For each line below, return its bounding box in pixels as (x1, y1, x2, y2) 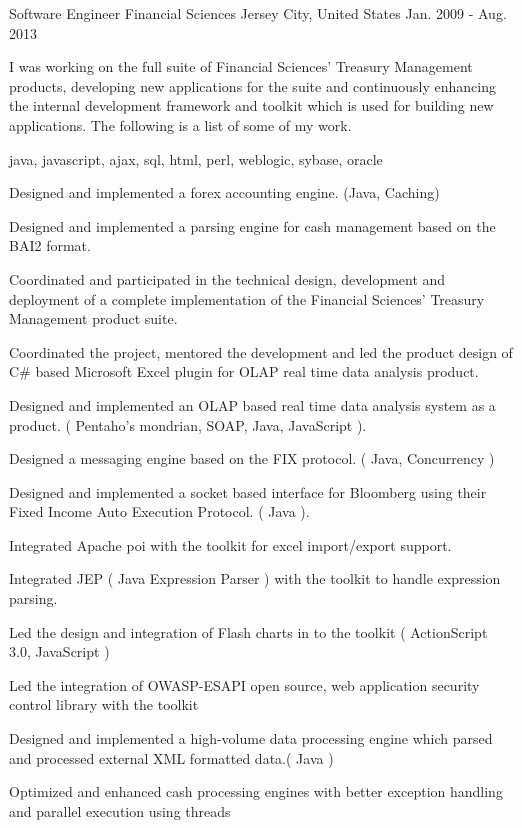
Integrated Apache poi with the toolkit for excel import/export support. (9, 534, 452, 555)
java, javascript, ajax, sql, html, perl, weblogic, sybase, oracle (9, 148, 383, 169)
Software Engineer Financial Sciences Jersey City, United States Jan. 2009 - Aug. (9, 3, 507, 23)
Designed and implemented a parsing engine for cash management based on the (9, 215, 496, 236)
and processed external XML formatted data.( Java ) (9, 747, 334, 768)
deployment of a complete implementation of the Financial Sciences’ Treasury (9, 288, 485, 309)
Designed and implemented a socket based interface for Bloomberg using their (9, 481, 487, 502)
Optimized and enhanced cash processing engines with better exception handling (9, 781, 503, 802)
